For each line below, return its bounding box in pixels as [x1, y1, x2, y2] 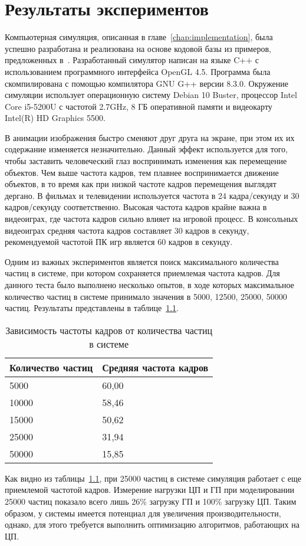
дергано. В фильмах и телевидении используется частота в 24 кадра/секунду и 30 [5, 189, 300, 201]
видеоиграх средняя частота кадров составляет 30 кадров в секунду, [5, 224, 249, 236]
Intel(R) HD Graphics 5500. [5, 112, 106, 124]
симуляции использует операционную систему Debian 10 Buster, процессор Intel [5, 89, 297, 101]
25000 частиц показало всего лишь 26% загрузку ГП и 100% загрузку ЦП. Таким [5, 495, 297, 507]
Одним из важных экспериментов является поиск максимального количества [5, 255, 279, 267]
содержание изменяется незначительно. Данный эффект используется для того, [5, 143, 288, 155]
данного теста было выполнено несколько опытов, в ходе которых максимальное [5, 279, 294, 290]
